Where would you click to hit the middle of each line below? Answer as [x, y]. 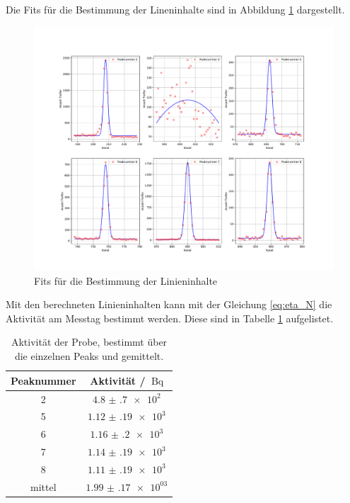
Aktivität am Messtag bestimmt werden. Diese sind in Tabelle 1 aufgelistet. [170, 318]
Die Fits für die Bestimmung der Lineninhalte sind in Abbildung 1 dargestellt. [175, 9]
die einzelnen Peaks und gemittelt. [89, 356]
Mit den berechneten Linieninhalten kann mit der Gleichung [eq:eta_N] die [169, 304]
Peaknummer [43, 380]
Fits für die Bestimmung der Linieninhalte [126, 280]
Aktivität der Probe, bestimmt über [89, 342]
